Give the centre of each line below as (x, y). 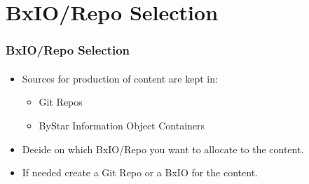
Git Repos (61, 102)
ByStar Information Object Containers (122, 125)
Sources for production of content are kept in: (120, 78)
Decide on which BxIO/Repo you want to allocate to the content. (163, 149)
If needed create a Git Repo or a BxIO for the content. (140, 172)
